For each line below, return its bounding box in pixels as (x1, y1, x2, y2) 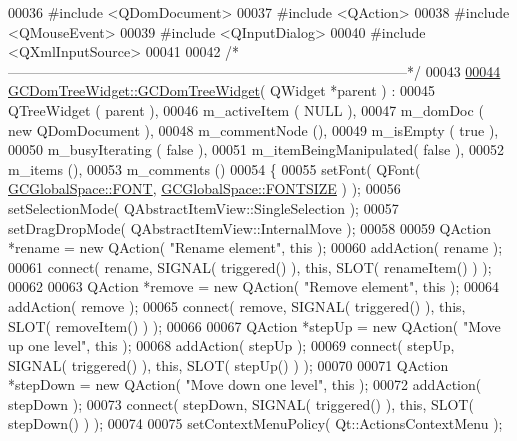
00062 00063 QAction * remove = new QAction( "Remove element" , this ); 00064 (8, 276, 500, 297)
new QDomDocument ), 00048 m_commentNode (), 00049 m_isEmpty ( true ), (8, 119, 499, 140)
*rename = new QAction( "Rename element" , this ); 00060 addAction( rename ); (8, 237, 503, 258)
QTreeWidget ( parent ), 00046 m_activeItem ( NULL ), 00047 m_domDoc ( (8, 99, 484, 120)
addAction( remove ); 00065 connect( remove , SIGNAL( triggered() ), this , (8, 295, 466, 316)
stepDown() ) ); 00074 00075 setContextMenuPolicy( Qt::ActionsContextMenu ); (8, 413, 503, 434)
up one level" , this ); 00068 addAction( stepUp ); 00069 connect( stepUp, (8, 335, 455, 356)
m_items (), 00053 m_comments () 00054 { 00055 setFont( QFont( (8, 158, 421, 179)
